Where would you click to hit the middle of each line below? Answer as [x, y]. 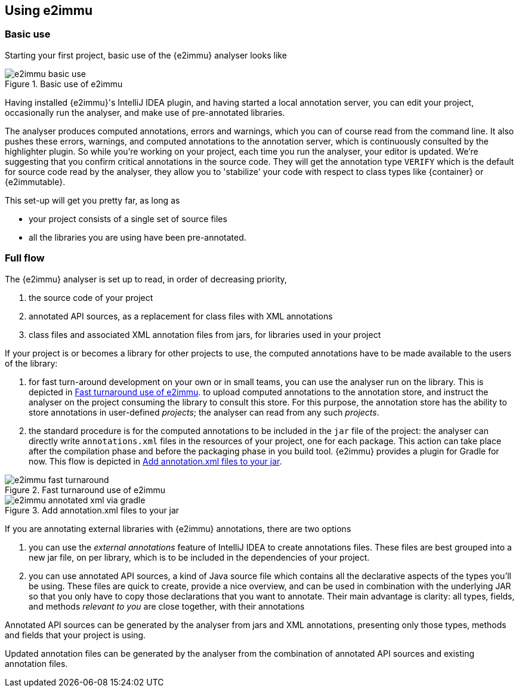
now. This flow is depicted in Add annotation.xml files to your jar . [155, 461]
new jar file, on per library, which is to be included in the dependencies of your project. [199, 557]
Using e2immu [49, 10]
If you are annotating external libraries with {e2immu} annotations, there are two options [178, 528]
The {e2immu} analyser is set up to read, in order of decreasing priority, [146, 279]
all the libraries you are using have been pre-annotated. [138, 237]
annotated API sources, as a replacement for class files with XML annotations [181, 316]
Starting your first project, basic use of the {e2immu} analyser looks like [146, 55]
